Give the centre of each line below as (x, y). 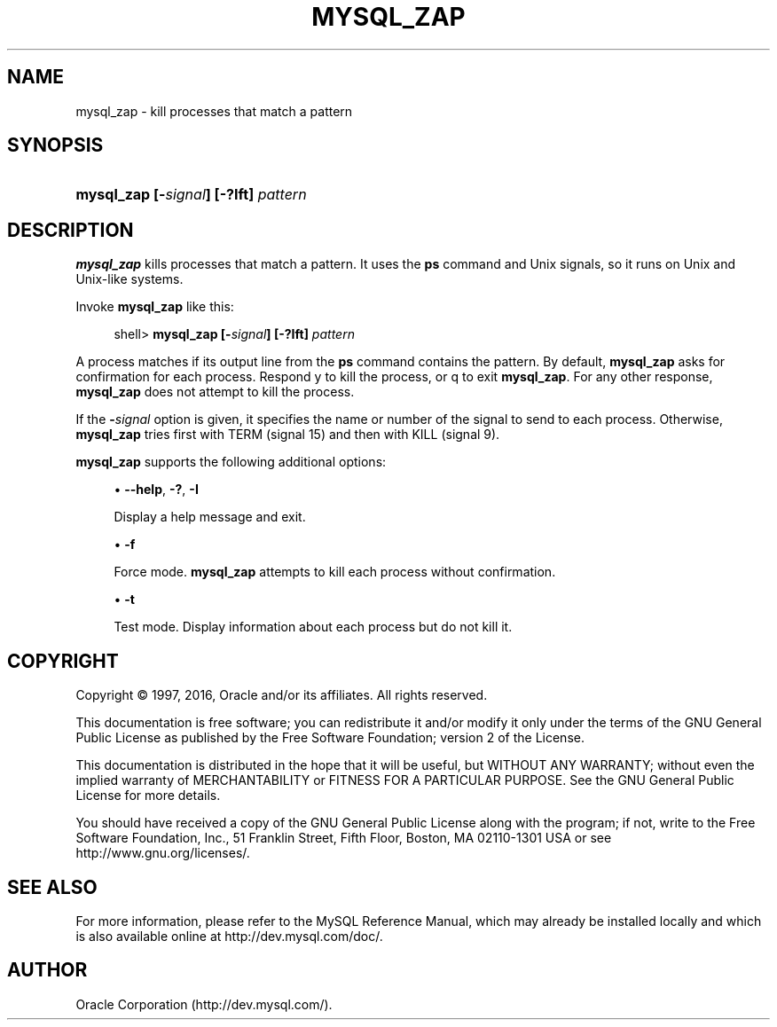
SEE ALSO (52, 887)
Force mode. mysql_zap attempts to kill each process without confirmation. (335, 572)
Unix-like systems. (129, 279)
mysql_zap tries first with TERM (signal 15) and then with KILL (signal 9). (288, 435)
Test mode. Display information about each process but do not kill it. (313, 627)
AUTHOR (47, 970)
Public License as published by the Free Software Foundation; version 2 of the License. (330, 738)
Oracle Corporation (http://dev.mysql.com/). (204, 1004)
